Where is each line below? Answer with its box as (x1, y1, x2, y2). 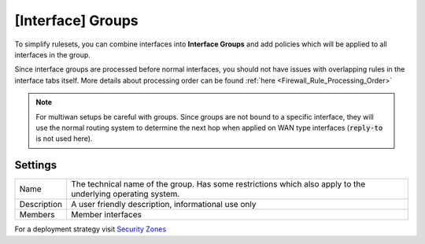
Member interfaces (71, 209, 142, 220)
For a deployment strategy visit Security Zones (14, 224, 167, 234)
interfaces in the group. (14, 50, 91, 59)
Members (19, 209, 55, 220)
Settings (14, 158, 57, 172)
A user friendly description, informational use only (71, 199, 257, 210)
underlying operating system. (71, 189, 180, 200)
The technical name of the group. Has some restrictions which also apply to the (71, 179, 366, 190)
